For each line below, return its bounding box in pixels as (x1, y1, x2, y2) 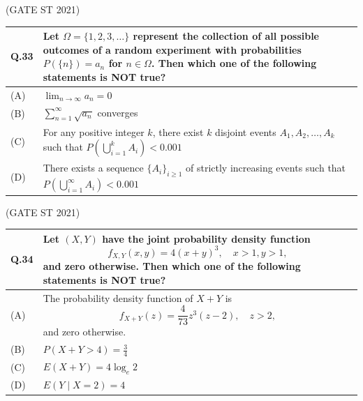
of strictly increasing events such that (186, 160, 346, 175)
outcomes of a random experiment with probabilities (43, 42, 302, 56)
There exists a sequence (43, 160, 144, 175)
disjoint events (215, 124, 276, 139)
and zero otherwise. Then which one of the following (43, 259, 301, 273)
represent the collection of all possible (133, 29, 319, 43)
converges (97, 105, 138, 119)
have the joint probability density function (102, 231, 311, 245)
